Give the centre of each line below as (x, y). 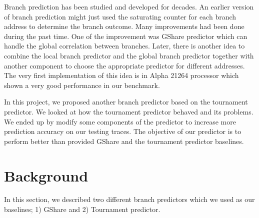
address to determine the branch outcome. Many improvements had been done (124, 26)
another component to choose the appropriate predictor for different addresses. (124, 65)
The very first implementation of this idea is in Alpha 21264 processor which (121, 75)
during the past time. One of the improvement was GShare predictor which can (126, 36)
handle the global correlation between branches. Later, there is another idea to (124, 46)
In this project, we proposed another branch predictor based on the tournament (126, 102)
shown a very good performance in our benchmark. (82, 85)
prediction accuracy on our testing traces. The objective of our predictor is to (123, 131)
